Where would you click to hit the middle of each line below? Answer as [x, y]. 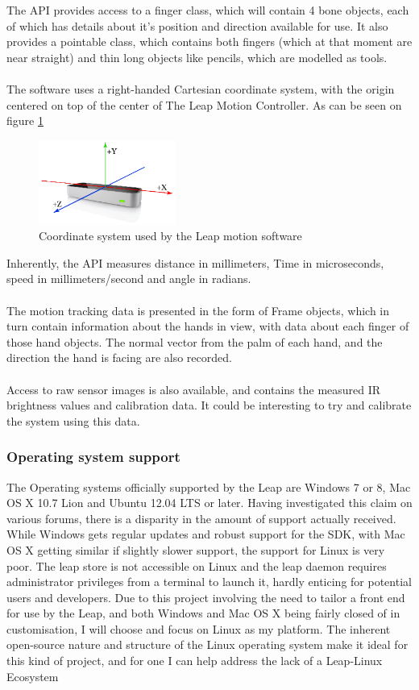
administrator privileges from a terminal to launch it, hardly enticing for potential [209, 582]
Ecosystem [33, 676]
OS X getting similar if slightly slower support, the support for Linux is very [196, 549]
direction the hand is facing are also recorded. [119, 357]
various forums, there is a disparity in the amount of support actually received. [201, 518]
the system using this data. [73, 420]
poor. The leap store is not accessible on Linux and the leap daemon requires [197, 565]
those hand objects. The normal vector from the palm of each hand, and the [195, 341]
